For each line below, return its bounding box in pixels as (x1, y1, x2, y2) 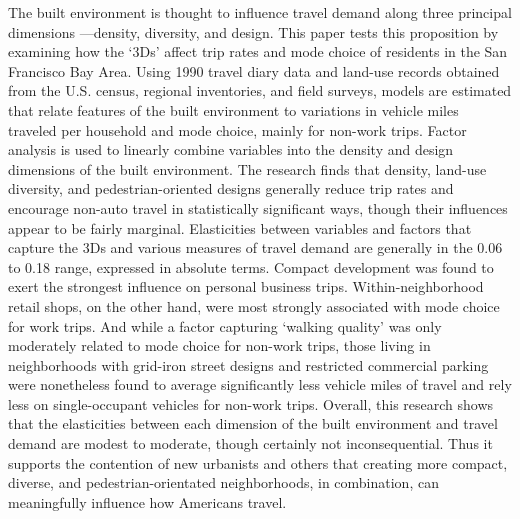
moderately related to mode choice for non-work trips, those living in (8, 335, 431, 356)
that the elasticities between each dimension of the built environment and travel (8, 413, 498, 434)
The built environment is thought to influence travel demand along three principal (8, 2, 512, 22)
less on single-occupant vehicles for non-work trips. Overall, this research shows (8, 393, 494, 414)
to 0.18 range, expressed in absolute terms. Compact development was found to (8, 256, 494, 277)
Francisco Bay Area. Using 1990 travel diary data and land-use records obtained (8, 60, 500, 81)
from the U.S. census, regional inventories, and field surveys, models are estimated (8, 80, 512, 101)
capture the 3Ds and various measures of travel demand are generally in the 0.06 (8, 237, 503, 258)
